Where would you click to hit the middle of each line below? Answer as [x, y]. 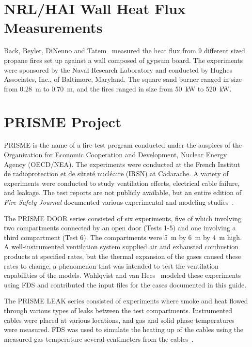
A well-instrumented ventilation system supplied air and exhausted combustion [121, 247]
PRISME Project [63, 122]
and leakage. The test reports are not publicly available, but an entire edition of [123, 192]
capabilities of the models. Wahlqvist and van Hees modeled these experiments [122, 275]
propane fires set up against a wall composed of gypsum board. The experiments [123, 60]
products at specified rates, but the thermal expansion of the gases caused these [123, 256]
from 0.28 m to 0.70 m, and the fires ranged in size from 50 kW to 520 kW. [118, 88]
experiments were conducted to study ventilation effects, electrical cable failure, [122, 183]
